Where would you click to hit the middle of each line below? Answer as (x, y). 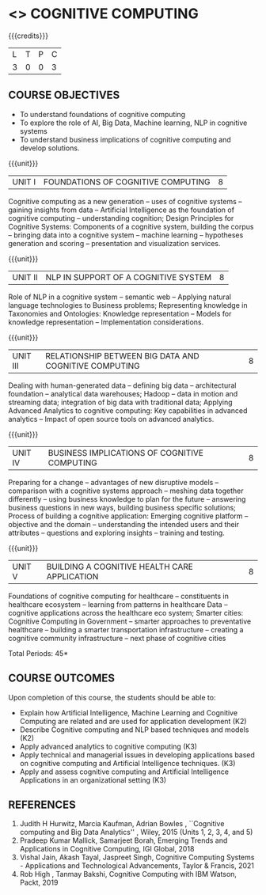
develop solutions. (49, 148)
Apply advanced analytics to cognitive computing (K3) (108, 746)
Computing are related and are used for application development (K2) (133, 721)
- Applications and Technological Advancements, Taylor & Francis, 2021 (137, 866)
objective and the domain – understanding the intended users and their (124, 524)
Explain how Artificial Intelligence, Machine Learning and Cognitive (129, 712)
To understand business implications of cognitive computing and (125, 139)
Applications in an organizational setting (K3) (93, 779)
